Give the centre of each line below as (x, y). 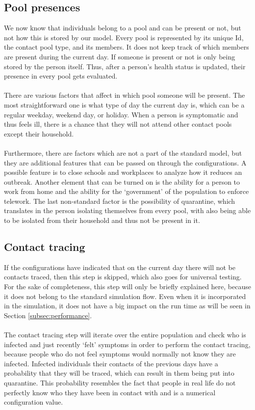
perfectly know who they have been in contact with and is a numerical (110, 392)
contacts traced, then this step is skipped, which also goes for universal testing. (123, 277)
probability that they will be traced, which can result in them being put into (119, 373)
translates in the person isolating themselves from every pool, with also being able (127, 210)
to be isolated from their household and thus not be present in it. (102, 220)
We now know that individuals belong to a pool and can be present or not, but (123, 28)
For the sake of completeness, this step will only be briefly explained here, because (127, 287)
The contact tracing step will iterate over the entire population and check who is (125, 335)
